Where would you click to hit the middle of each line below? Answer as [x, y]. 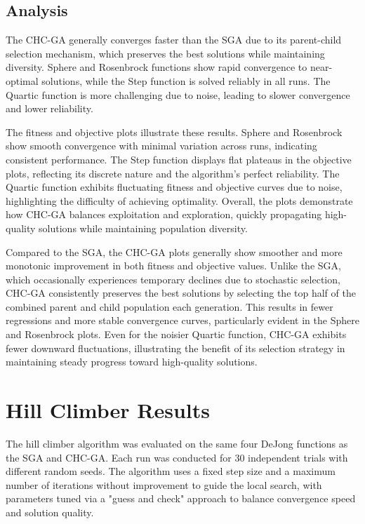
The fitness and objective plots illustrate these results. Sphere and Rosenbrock [174, 132]
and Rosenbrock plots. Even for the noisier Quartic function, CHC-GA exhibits [176, 334]
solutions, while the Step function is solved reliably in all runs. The [186, 80]
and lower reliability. [49, 108]
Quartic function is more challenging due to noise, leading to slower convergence [178, 94]
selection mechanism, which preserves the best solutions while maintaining [165, 53]
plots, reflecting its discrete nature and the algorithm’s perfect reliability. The [173, 173]
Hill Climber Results [108, 410]
